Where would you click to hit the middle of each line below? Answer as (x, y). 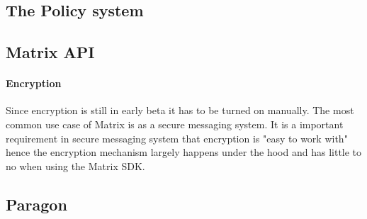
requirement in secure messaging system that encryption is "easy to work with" (177, 138)
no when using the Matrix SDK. (75, 165)
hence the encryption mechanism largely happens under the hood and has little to (184, 152)
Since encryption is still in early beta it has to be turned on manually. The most (180, 110)
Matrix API (50, 52)
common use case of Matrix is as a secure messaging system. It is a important (175, 124)
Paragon (36, 204)
